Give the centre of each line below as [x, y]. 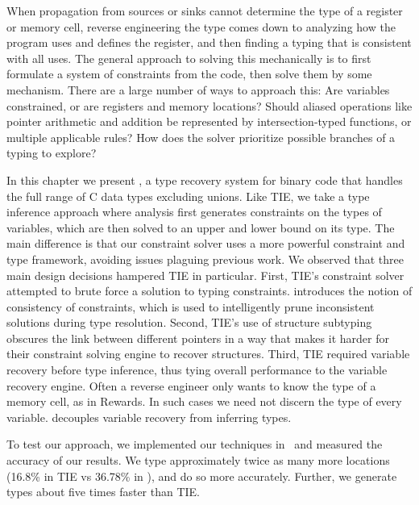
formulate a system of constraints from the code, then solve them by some [189, 74]
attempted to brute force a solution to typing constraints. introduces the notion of [209, 291]
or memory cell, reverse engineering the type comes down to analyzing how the [201, 26]
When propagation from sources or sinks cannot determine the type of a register [205, 10]
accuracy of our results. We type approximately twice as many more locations [198, 460]
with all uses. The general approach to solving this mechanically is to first [189, 58]
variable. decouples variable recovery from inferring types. [149, 417]
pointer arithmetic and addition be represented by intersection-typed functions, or [209, 121]
